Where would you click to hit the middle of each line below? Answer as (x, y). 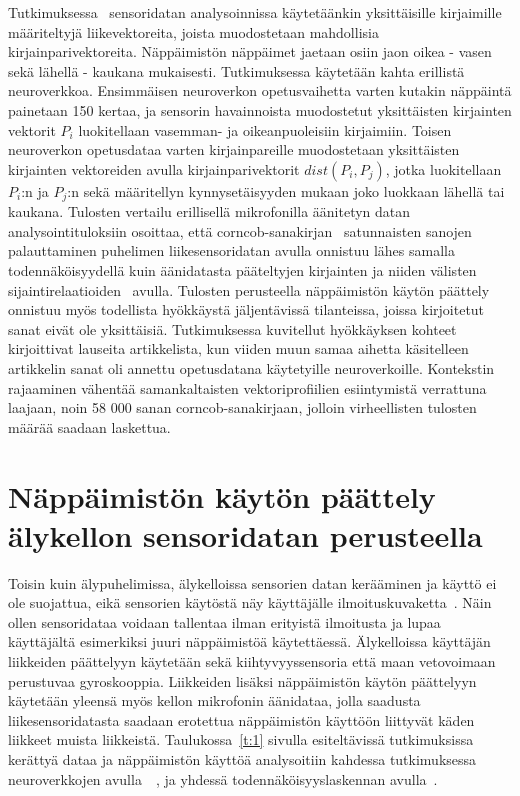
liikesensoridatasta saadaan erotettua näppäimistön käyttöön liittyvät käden (241, 719)
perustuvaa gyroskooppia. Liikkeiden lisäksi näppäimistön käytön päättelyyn (242, 680)
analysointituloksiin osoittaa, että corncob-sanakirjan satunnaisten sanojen (240, 230)
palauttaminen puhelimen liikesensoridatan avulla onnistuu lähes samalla (231, 250)
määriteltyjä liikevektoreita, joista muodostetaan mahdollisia (193, 31)
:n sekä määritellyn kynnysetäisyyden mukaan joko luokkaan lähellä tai (286, 190)
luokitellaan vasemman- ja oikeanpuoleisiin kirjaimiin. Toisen (265, 129)
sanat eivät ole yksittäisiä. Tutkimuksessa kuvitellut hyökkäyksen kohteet (232, 328)
